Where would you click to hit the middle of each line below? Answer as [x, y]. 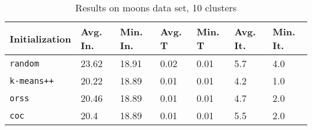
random [25, 63]
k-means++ [32, 81]
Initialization [40, 38]
